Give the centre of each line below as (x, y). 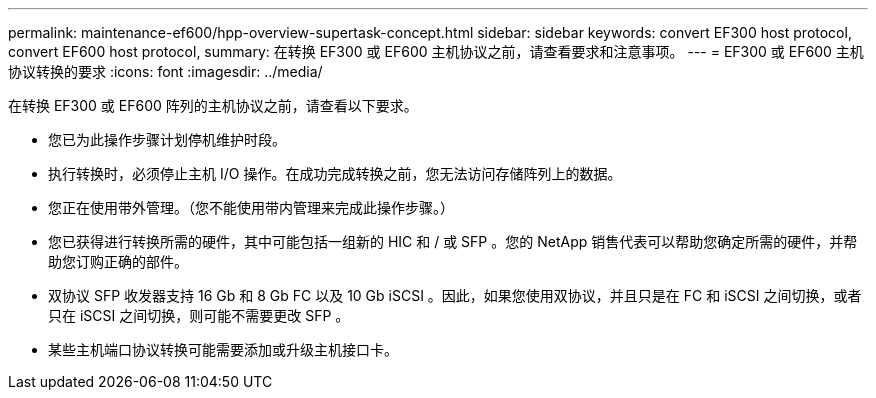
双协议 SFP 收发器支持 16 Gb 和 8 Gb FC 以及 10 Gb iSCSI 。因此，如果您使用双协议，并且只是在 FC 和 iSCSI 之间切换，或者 (455, 295)
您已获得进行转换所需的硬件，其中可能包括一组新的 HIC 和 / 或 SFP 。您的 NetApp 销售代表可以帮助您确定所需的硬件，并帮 (453, 241)
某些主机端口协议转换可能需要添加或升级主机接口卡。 (223, 349)
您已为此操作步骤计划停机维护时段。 (167, 139)
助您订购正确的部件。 (118, 261)
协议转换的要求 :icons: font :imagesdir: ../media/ (165, 71)
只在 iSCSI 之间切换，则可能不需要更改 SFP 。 (199, 315)
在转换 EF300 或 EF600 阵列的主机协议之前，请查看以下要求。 (213, 105)
